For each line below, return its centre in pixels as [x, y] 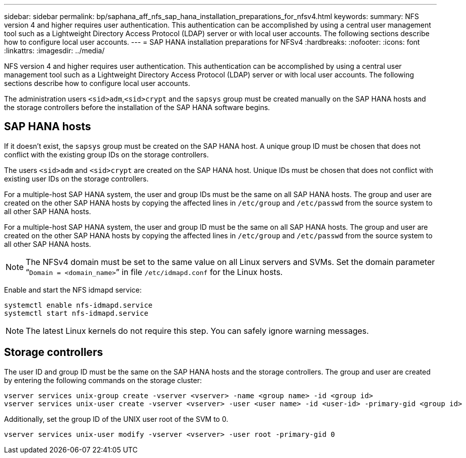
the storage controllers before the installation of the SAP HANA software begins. [137, 107]
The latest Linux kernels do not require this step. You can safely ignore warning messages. [197, 331]
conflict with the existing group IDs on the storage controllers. [106, 154]
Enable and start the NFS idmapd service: [73, 290]
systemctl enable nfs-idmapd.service [79, 305]
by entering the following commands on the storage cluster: [103, 380]
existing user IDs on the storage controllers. [76, 178]
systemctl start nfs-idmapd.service [76, 313]
